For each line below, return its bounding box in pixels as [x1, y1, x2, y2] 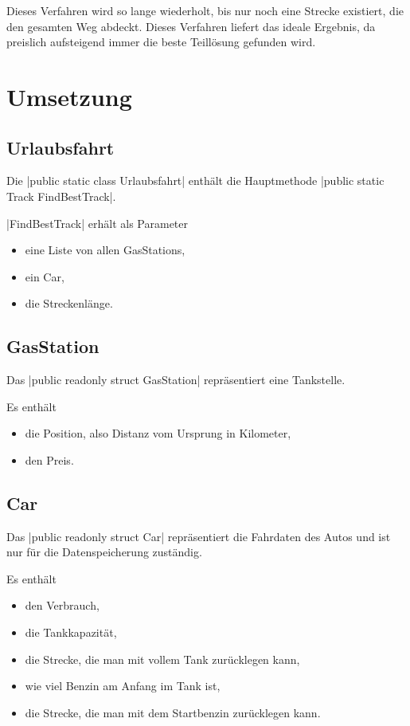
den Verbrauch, [25, 597, 100, 614]
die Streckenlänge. [25, 295, 113, 312]
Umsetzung [6, 80, 132, 112]
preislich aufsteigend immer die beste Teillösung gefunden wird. [6, 33, 316, 50]
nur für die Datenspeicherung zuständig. [6, 544, 202, 560]
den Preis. [25, 451, 74, 468]
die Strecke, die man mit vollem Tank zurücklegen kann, [25, 650, 300, 667]
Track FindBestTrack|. [6, 187, 116, 204]
